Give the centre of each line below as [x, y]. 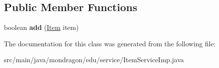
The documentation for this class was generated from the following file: [110, 43]
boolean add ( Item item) [41, 27]
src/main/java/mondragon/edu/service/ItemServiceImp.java [94, 60]
